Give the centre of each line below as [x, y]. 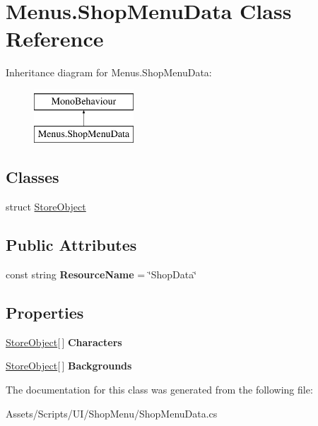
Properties [45, 313]
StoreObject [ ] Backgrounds [69, 366]
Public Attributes [71, 245]
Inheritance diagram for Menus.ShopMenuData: [109, 72]
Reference [55, 39]
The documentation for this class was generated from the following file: [159, 390]
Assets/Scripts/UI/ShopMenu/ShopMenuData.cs [112, 413]
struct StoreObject [46, 207]
